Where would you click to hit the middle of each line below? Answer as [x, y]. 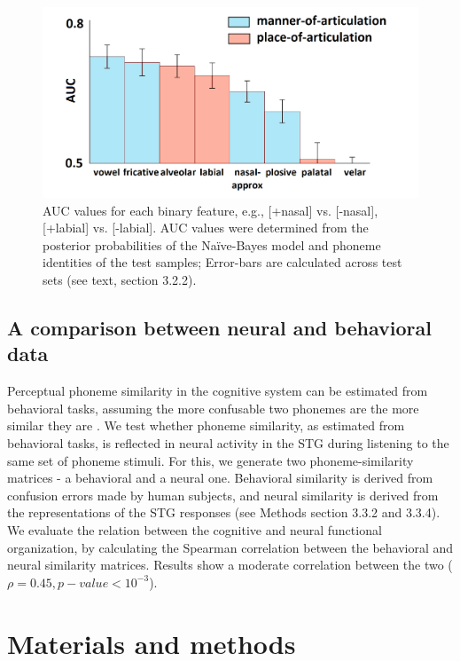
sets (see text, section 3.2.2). [120, 280]
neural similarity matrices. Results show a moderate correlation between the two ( [230, 565]
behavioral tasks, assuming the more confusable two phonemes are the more [213, 408]
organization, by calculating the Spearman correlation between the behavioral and [230, 547]
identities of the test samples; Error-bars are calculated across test [222, 262]
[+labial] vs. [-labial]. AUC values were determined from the [206, 228]
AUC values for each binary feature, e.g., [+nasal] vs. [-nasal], [211, 210]
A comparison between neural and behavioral [219, 328]
